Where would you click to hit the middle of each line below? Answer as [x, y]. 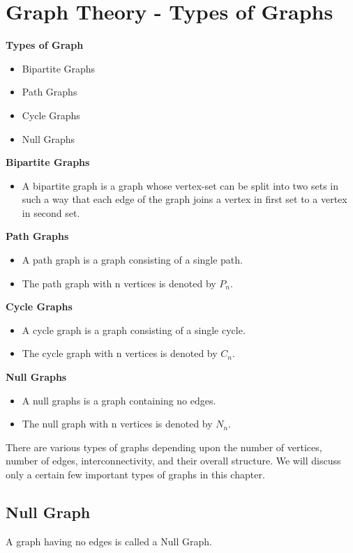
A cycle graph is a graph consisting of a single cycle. [134, 329]
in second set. [51, 212]
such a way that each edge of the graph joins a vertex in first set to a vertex [185, 199]
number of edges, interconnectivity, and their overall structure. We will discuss [173, 461]
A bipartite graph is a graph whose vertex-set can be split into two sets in [180, 185]
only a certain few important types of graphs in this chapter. [135, 474]
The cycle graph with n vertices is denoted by [120, 353]
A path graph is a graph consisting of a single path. [132, 260]
